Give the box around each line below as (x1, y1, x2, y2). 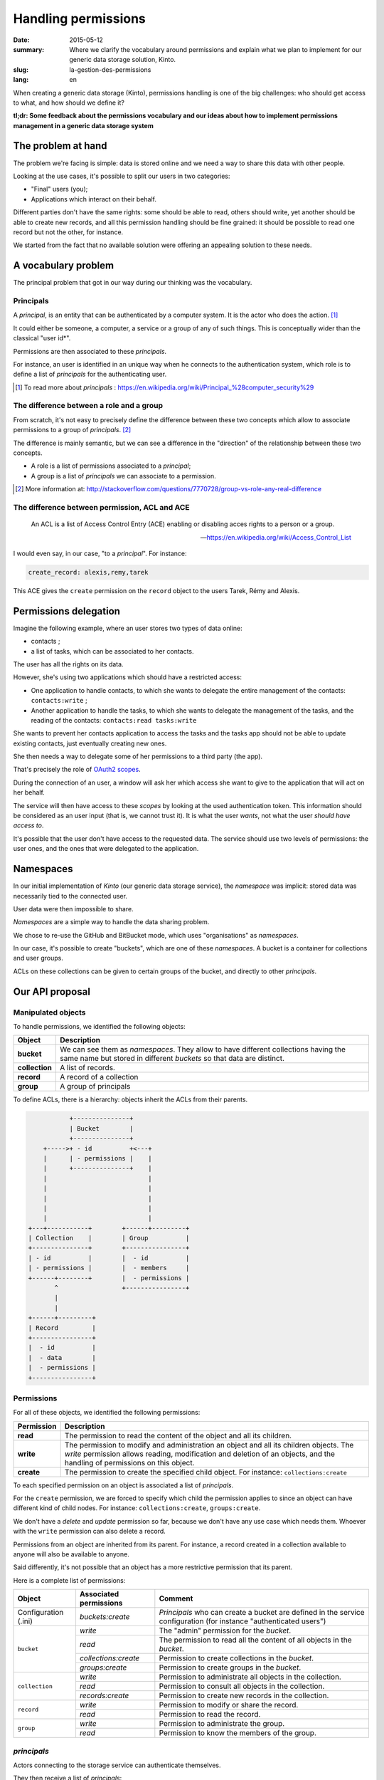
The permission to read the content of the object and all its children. (64, 1430, 292, 1440)
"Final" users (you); (31, 185, 88, 194)
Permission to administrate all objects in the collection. (159, 1672, 341, 1682)
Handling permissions (13, 11, 146, 26)
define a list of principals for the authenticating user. (13, 370, 167, 379)
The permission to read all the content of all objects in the (159, 1635, 352, 1645)
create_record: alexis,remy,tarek (28, 568, 149, 576)
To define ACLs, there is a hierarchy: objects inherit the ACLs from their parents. (13, 1095, 248, 1104)
